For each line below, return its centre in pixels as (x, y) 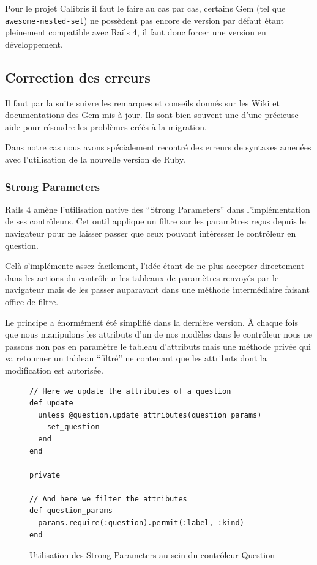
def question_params (71, 511)
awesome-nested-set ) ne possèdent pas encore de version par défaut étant (144, 20)
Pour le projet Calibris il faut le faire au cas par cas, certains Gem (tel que (145, 8)
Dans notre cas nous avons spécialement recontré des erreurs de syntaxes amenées (158, 147)
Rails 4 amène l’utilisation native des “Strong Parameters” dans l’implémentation (158, 209)
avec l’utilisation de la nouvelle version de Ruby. (95, 159)
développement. (34, 44)
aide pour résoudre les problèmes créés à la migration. (106, 126)
